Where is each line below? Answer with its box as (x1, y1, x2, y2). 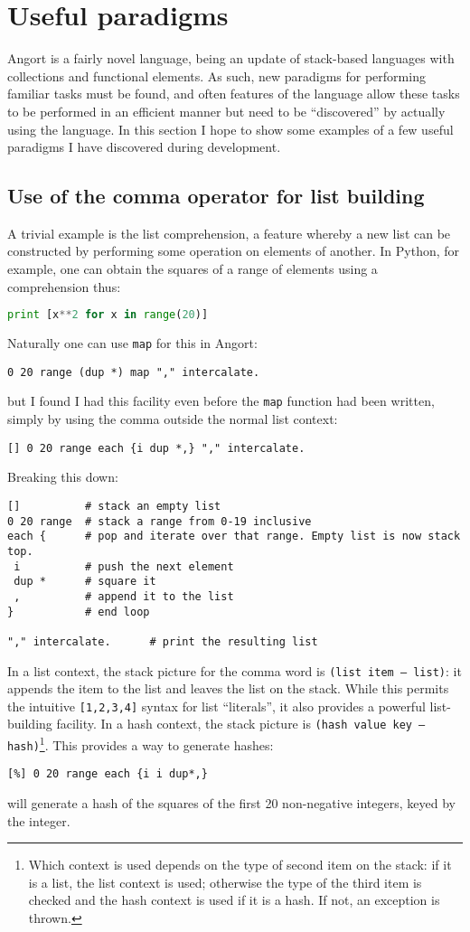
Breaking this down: (7, 467, 118, 486)
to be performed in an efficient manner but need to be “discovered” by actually (7, 101, 446, 120)
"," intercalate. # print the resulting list (7, 635, 318, 648)
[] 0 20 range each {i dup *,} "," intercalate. (7, 441, 305, 455)
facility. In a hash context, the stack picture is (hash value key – (56, 714, 426, 733)
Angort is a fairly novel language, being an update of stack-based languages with (7, 49, 455, 68)
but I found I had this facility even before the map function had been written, (7, 391, 435, 410)
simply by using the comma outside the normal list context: (7, 410, 338, 428)
